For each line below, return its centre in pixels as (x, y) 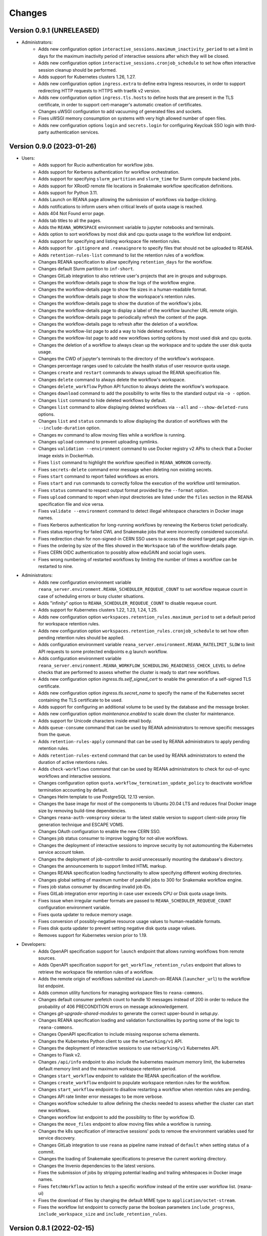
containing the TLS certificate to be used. (81, 700)
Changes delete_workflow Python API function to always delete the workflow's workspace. (134, 386)
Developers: (34, 944)
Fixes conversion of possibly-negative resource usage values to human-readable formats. (130, 922)
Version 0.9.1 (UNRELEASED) (54, 30)
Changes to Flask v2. (60, 1055)
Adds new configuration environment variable (85, 582)
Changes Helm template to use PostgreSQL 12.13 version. (97, 796)
